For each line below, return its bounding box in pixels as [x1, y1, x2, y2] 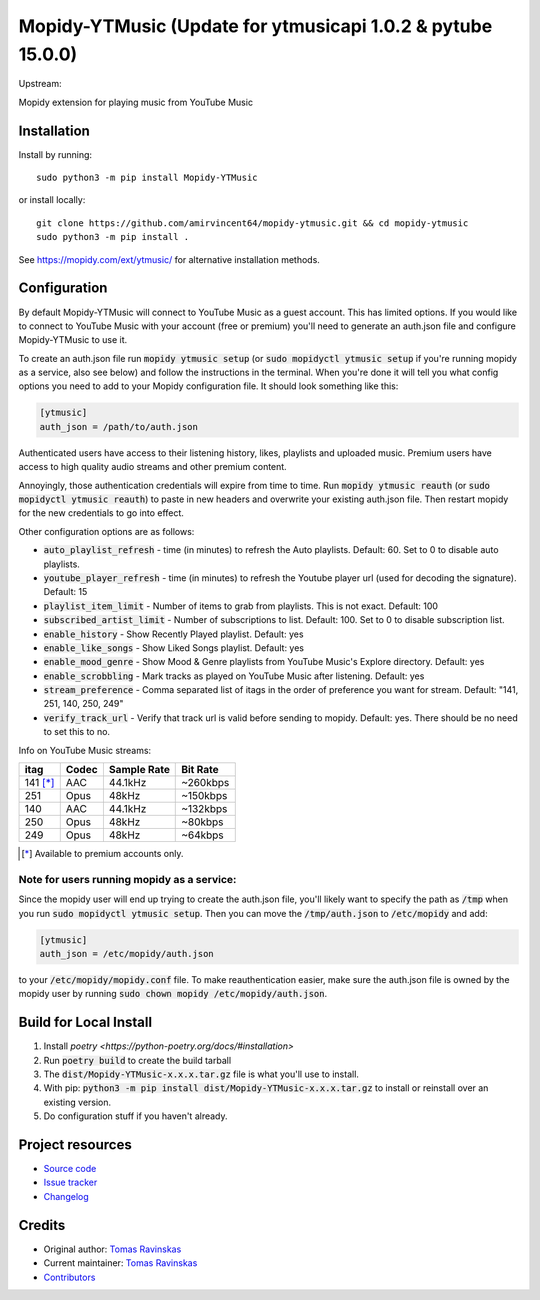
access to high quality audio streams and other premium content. [18, 461, 287, 473]
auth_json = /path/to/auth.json [39, 421, 199, 432]
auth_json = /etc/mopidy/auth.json [39, 948, 214, 959]
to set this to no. [43, 726, 110, 738]
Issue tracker [43, 1176, 98, 1189]
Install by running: [18, 148, 93, 160]
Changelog [43, 1190, 89, 1202]
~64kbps [181, 828, 224, 842]
